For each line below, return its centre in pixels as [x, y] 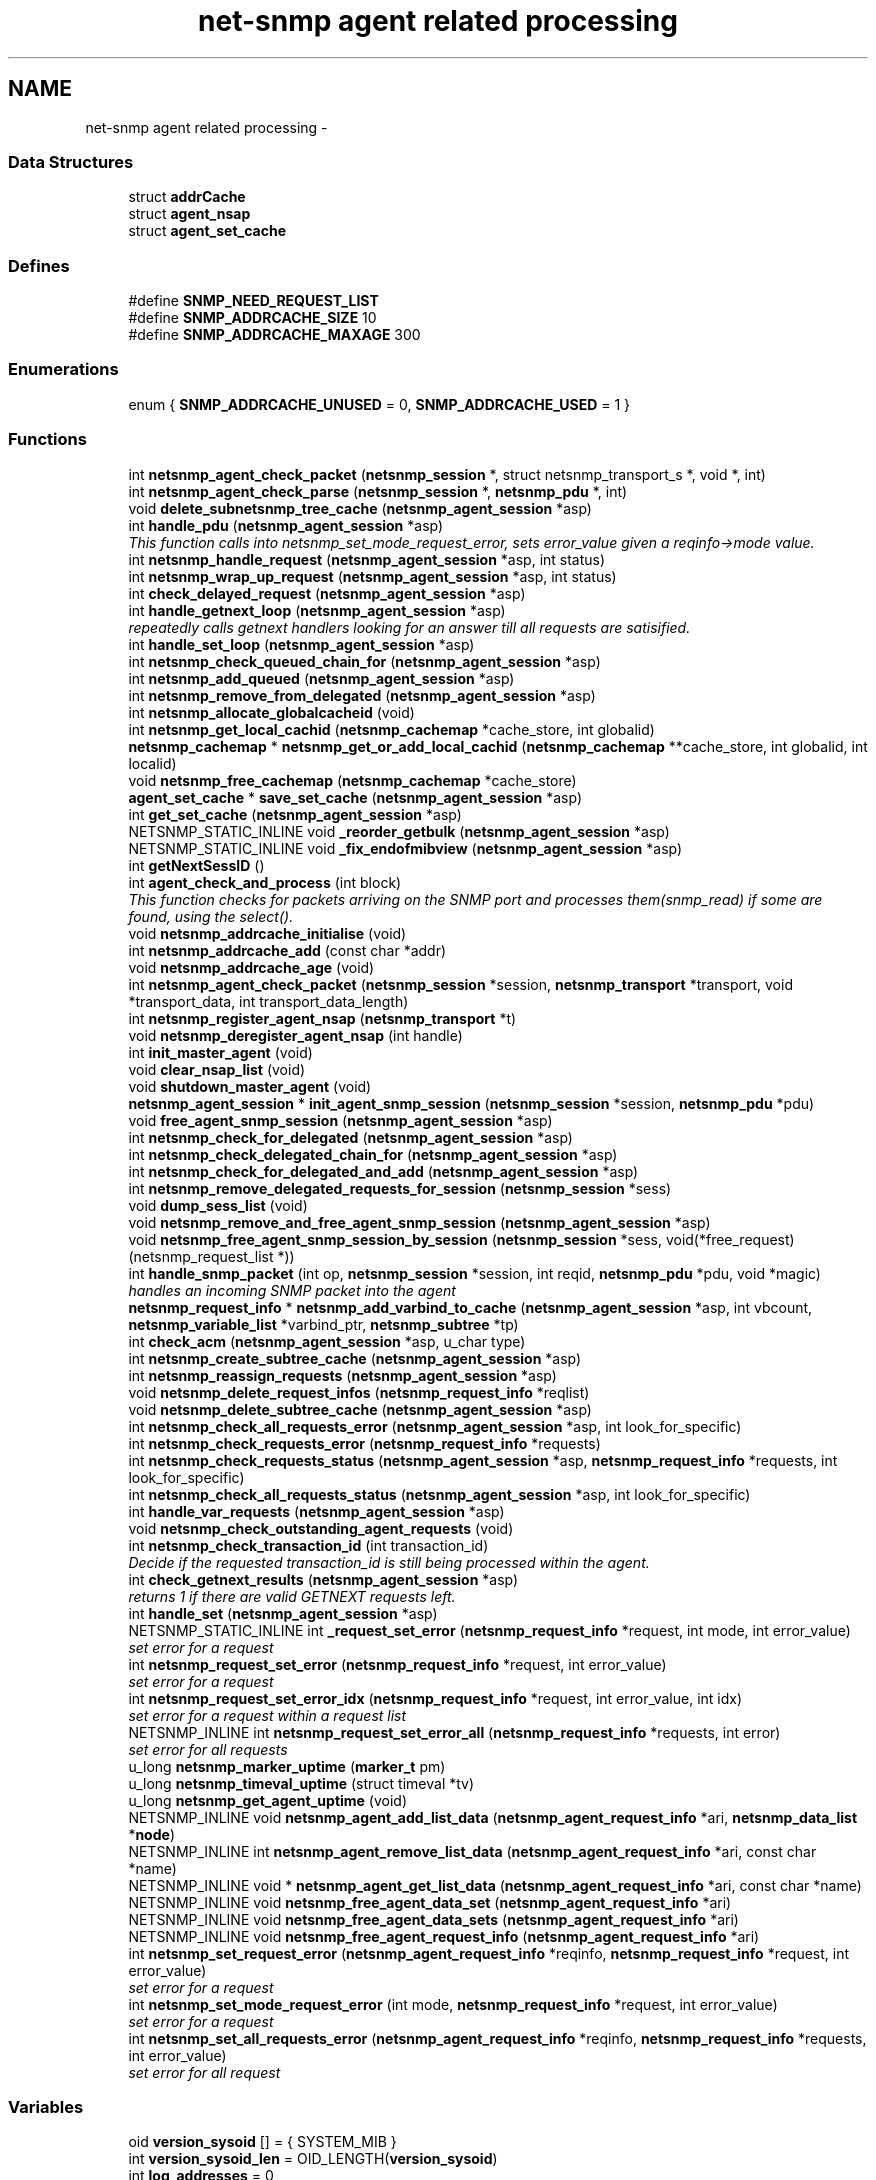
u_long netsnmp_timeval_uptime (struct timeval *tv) [301, 1783]
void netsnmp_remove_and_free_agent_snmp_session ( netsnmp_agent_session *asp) [419, 1222]
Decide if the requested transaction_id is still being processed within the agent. [389, 1562]
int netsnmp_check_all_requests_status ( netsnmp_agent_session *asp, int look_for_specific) [439, 1494]
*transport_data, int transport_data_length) [268, 1001]
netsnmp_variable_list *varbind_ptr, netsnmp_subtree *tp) [323, 1324]
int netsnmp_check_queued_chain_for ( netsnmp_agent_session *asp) [364, 661]
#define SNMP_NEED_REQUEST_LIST [253, 301]
